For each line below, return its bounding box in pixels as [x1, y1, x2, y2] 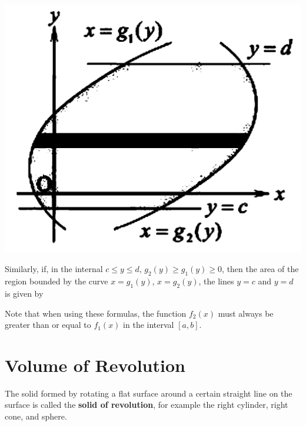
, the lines [198, 275, 234, 287]
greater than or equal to [5, 318, 91, 331]
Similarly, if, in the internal [5, 263, 103, 275]
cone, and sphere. [5, 410, 67, 422]
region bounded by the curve [5, 275, 108, 287]
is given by [5, 287, 44, 299]
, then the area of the [222, 263, 299, 275]
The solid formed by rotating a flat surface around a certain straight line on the [5, 387, 292, 399]
